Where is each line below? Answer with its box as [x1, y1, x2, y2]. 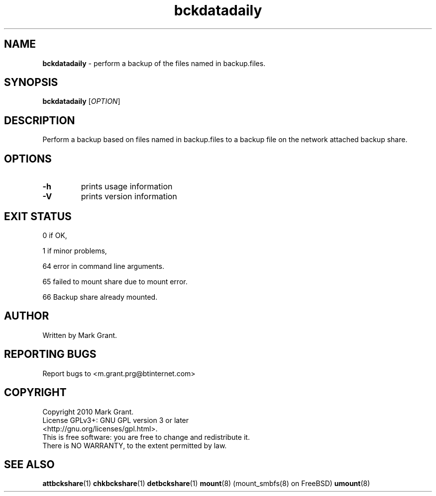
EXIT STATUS [4, 210, 72, 223]
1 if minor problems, [42, 246, 107, 255]
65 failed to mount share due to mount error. [42, 277, 188, 286]
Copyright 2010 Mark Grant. [42, 407, 134, 416]
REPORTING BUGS [4, 348, 97, 361]
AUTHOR [4, 310, 49, 323]
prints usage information [81, 181, 173, 192]
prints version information [81, 191, 177, 202]
